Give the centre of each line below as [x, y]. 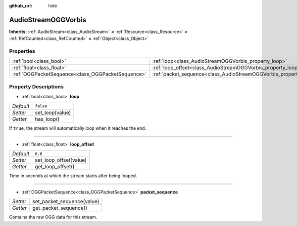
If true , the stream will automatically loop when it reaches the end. [77, 128]
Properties [22, 51]
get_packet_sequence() [60, 208]
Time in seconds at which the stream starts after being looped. [73, 176]
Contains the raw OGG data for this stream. [53, 217]
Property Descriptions [36, 86]
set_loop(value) [53, 113]
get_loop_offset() [55, 167]
